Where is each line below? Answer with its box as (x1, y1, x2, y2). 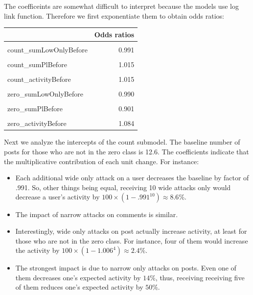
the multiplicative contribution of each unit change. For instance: (4, 156, 199, 166)
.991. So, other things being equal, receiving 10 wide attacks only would (15, 182, 231, 192)
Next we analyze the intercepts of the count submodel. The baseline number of (4, 137, 240, 147)
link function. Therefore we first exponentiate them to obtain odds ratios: (4, 10, 224, 21)
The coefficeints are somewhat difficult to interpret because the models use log (4, 1, 239, 11)
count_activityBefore (7, 74, 71, 84)
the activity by (15, 245, 60, 255)
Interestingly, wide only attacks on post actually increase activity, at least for (15, 225, 247, 236)
